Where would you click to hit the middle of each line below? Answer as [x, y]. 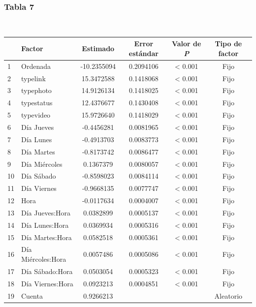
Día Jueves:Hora [46, 212]
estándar [144, 53]
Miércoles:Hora [44, 259]
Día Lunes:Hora [45, 225]
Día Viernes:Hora [47, 283]
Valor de [186, 44]
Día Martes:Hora [47, 237]
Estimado [98, 48]
